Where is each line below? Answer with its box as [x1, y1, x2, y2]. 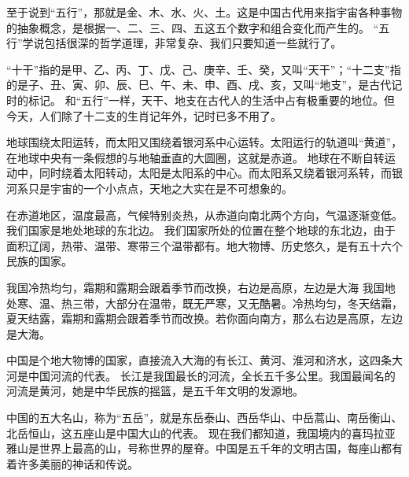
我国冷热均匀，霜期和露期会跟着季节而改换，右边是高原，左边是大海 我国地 [6, 279, 396, 295]
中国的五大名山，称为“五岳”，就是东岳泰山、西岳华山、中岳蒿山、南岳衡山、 [6, 409, 403, 426]
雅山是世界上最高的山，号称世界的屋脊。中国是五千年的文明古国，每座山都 [6, 440, 392, 457]
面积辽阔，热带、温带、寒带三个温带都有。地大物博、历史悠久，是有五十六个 [6, 237, 403, 253]
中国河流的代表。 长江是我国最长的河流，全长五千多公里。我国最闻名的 [28, 367, 396, 383]
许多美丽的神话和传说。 [17, 455, 138, 471]
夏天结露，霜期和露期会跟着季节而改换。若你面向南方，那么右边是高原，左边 [6, 310, 403, 327]
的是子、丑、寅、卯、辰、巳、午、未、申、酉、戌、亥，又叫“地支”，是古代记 [6, 76, 403, 93]
